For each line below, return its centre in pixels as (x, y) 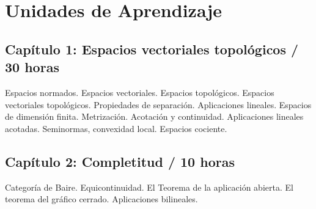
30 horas (32, 67)
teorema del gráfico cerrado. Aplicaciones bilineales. (101, 199)
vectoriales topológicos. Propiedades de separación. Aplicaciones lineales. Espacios (158, 104)
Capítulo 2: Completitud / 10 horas (120, 161)
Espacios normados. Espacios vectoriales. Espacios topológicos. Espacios (140, 92)
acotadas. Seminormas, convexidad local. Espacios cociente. (116, 128)
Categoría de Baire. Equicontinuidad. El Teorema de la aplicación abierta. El (149, 187)
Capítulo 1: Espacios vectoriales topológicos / (152, 49)
